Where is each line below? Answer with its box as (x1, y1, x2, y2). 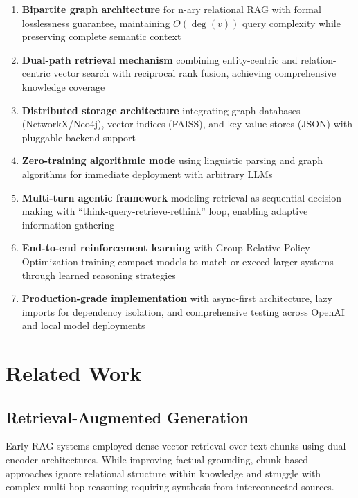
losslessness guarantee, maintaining (21, 15, 170, 30)
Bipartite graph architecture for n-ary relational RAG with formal (21, 2, 321, 16)
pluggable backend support (21, 130, 136, 144)
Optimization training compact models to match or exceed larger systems (21, 254, 334, 268)
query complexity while (242, 15, 341, 30)
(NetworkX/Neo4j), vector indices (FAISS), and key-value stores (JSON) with (21, 116, 352, 131)
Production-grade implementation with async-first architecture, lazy (21, 291, 332, 305)
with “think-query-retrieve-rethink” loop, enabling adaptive (56, 204, 308, 218)
